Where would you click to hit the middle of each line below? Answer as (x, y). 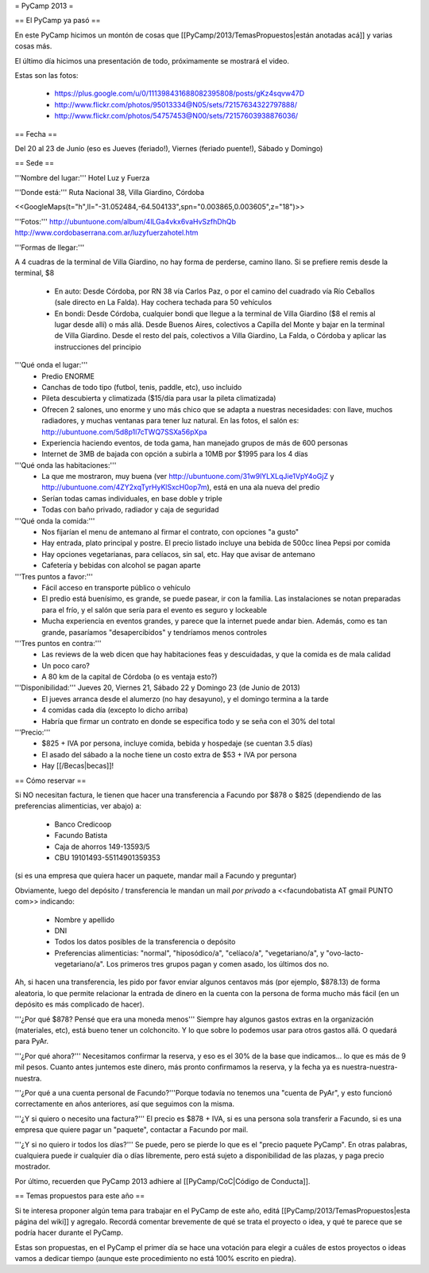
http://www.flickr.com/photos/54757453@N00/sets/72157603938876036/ (176, 116)
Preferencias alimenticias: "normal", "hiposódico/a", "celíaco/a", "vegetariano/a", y (189, 953)
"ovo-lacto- (345, 953)
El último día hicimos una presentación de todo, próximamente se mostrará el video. (152, 60)
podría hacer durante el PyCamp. (69, 1232)
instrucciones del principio (98, 347)
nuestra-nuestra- (370, 1067)
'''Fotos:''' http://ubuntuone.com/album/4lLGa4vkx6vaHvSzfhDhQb (125, 221)
